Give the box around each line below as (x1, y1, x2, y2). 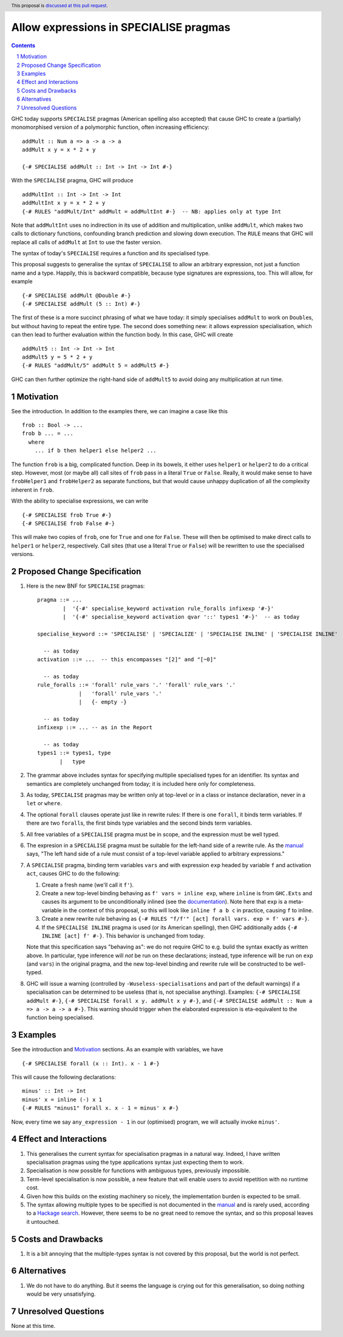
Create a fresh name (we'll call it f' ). (41, 881, 134, 888)
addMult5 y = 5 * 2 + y (22, 353, 93, 360)
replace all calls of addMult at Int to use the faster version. (11, 238, 162, 246)
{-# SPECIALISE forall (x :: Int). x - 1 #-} (22, 1060, 160, 1067)
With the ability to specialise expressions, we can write (11, 497, 149, 504)
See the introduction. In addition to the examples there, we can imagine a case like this (11, 407, 228, 414)
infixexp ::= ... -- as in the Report (37, 724, 153, 731)
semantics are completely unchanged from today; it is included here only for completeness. (26, 780, 256, 787)
